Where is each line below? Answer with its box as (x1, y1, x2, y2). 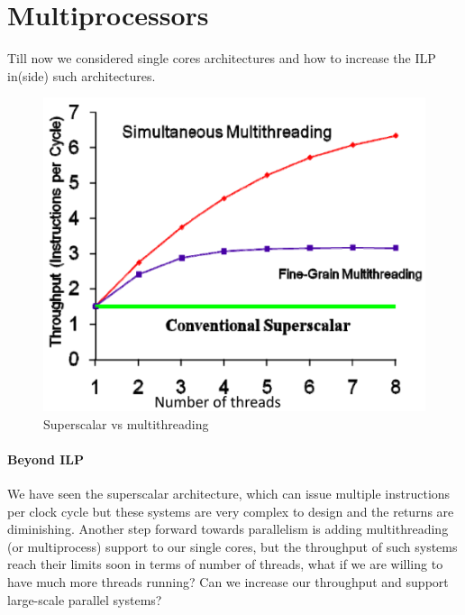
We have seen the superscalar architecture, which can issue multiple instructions (7, 484, 451, 503)
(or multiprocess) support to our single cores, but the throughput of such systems (7, 537, 458, 555)
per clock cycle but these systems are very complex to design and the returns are (7, 501, 454, 520)
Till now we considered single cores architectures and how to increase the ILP (7, 49, 436, 68)
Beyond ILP (7, 449, 84, 468)
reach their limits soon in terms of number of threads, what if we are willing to (7, 555, 443, 574)
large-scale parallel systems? (7, 590, 162, 609)
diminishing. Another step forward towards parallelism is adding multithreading (7, 519, 449, 538)
